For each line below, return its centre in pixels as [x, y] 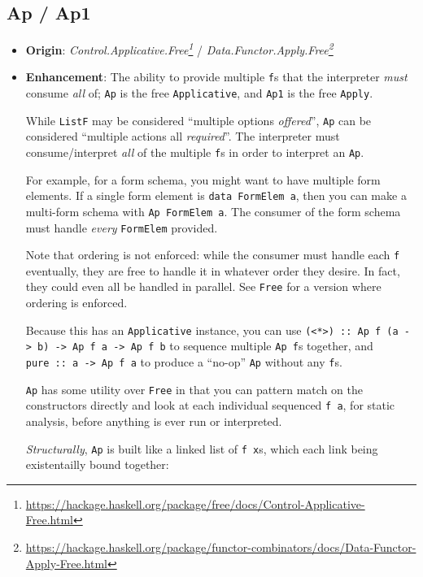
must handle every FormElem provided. [122, 227]
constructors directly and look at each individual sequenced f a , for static [210, 405]
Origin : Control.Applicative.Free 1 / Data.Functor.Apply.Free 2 [179, 48]
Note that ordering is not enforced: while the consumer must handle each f [213, 255]
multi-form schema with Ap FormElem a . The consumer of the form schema [213, 211]
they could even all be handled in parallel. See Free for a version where [203, 286]
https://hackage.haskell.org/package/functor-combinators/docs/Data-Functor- [221, 547]
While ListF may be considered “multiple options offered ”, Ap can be [198, 120]
